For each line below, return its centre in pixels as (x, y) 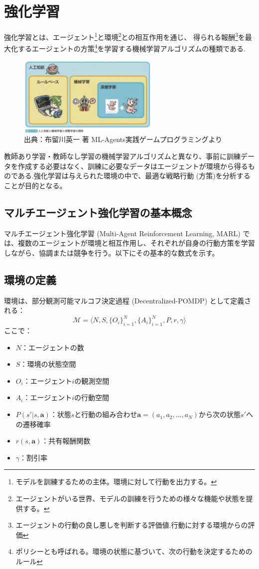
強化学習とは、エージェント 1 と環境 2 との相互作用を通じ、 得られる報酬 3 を (125, 36)
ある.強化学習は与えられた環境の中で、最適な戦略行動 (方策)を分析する (134, 176)
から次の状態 (219, 414)
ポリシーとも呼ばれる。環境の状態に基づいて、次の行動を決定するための (134, 551)
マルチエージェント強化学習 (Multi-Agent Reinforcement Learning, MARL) (122, 233)
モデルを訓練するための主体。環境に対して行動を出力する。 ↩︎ (116, 482)
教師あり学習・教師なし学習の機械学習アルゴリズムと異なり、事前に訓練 (123, 156)
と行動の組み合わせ (106, 414)
